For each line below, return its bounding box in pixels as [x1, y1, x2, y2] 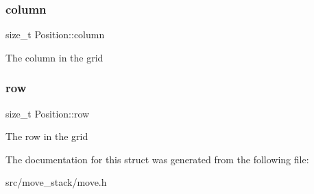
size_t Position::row [5, 106, 90, 120]
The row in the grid [5, 129, 88, 143]
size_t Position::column [5, 27, 105, 42]
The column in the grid [5, 50, 104, 64]
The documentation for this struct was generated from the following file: [5, 152, 309, 166]
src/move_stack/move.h [5, 175, 107, 189]
